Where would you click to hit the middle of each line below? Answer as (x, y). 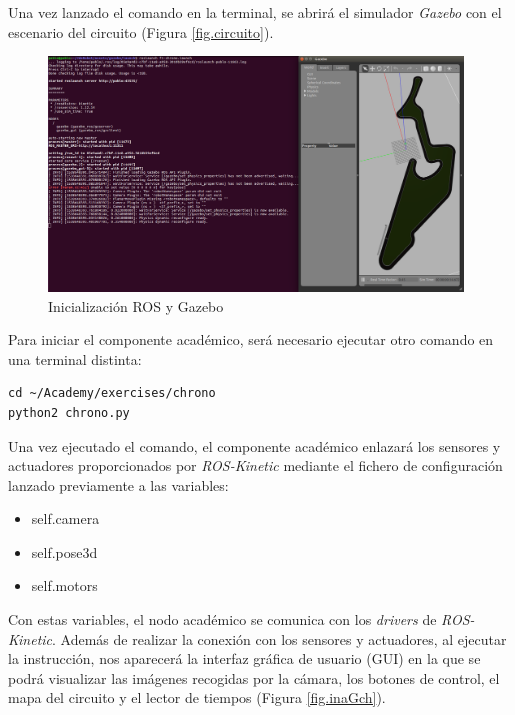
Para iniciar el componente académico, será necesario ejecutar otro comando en (251, 339)
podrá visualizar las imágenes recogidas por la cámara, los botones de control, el (254, 677)
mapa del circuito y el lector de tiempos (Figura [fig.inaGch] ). (197, 697)
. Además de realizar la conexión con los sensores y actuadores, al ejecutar (279, 638)
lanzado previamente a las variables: (118, 484)
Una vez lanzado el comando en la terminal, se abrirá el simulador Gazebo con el (255, 12)
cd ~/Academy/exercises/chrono (112, 393)
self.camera (65, 518)
